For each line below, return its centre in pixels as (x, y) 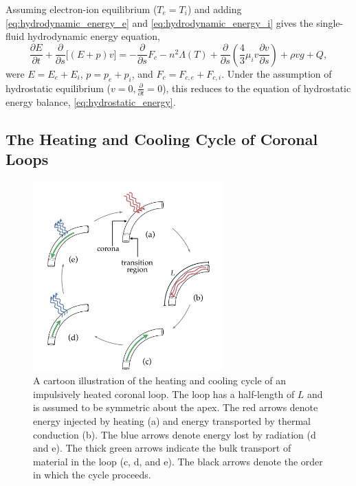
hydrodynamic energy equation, (93, 36)
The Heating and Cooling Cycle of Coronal (162, 139)
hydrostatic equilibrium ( (58, 88)
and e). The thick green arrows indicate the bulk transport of (162, 448)
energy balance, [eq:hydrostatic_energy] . (91, 101)
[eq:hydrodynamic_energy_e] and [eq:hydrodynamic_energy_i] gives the (159, 22)
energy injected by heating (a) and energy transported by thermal (172, 421)
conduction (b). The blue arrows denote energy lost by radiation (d (175, 434)
